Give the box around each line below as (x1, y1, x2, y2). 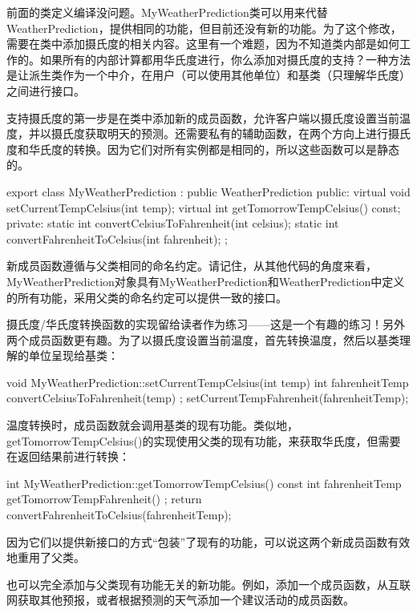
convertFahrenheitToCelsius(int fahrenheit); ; (6, 230, 228, 247)
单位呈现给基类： (28, 347, 119, 364)
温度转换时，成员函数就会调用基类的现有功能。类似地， (6, 417, 298, 434)
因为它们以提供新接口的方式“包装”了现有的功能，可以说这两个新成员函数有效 (6, 533, 411, 550)
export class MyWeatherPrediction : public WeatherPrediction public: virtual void (6, 183, 411, 200)
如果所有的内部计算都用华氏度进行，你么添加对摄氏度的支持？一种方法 (39, 50, 411, 67)
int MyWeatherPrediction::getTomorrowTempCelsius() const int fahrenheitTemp (6, 474, 402, 491)
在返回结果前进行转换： (6, 448, 130, 465)
